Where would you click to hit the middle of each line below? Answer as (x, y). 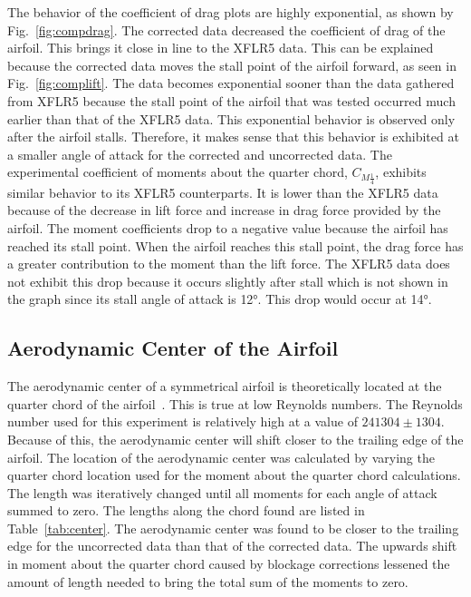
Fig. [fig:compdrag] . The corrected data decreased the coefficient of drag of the (226, 29)
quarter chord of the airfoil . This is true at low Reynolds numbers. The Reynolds (235, 403)
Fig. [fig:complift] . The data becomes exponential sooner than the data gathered (231, 83)
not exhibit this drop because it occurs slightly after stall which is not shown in (228, 281)
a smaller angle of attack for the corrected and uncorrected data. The (200, 154)
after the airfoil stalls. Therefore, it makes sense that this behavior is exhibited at (233, 137)
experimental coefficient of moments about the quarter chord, (178, 172)
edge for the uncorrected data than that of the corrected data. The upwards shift (232, 546)
